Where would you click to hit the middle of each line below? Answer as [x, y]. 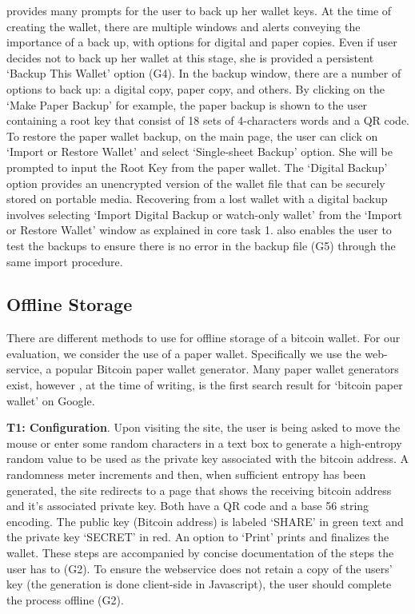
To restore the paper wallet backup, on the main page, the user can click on [192, 136]
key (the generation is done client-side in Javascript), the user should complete [199, 584]
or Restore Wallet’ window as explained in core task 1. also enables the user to [199, 230]
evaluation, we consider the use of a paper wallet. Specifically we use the [184, 353]
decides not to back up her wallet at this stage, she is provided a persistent [190, 57]
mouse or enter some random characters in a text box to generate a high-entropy [204, 443]
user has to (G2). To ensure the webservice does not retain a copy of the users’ [200, 568]
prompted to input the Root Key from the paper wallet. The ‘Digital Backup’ [197, 167]
